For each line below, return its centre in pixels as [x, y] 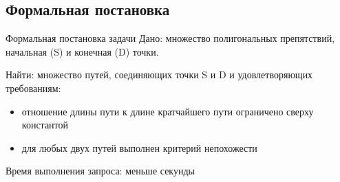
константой [45, 125]
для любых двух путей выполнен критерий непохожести [139, 147]
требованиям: [33, 88]
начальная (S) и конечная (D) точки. [82, 51]
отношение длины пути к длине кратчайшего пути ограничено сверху [168, 111]
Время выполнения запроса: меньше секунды [100, 171]
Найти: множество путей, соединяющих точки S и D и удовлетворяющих [159, 75]
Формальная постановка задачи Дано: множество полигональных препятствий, [170, 38]
